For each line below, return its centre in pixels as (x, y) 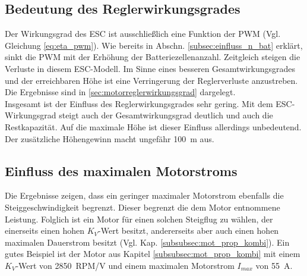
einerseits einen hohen (45, 230)
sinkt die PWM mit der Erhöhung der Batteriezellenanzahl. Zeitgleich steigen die (153, 57)
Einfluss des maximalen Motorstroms (121, 170)
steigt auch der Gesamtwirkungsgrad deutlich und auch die (166, 115)
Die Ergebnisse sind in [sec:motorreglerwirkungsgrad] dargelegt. (120, 92)
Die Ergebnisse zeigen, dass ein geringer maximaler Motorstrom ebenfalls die (144, 195)
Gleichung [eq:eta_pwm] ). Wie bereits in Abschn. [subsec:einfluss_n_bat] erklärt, (154, 45)
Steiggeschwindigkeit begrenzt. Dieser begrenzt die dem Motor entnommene (143, 207)
